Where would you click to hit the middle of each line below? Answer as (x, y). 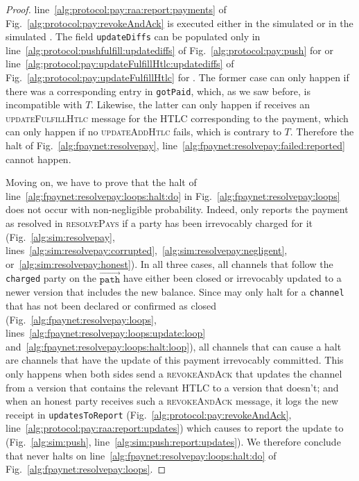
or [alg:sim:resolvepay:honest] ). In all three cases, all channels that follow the (169, 263)
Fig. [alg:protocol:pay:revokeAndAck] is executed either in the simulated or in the (179, 23)
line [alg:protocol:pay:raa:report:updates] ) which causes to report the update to (175, 428)
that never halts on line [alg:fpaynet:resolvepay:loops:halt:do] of (141, 455)
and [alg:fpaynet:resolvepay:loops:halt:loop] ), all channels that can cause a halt (174, 346)
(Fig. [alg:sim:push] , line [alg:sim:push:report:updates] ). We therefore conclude (173, 441)
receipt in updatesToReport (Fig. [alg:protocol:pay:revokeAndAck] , (149, 414)
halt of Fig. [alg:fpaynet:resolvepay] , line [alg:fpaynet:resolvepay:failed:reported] (175, 145)
